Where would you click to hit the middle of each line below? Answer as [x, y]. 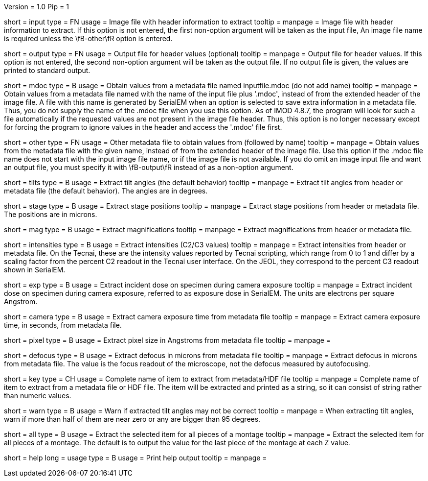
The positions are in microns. [51, 214]
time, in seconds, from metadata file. [63, 325]
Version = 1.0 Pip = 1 [36, 7]
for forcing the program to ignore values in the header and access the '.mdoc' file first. [143, 127]
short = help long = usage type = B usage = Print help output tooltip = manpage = [135, 458]
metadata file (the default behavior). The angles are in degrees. [106, 191]
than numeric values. [38, 396]
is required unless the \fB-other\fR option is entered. [88, 38]
